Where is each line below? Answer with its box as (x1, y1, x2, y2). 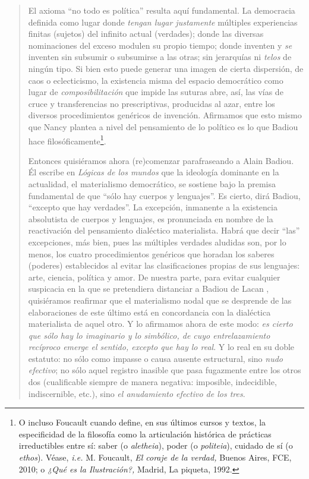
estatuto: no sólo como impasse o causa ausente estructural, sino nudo (28, 352, 283, 364)
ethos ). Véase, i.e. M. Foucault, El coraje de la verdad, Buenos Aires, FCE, (18, 451, 292, 464)
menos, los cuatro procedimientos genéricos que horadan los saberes (28, 247, 275, 260)
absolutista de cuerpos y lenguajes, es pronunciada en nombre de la (28, 212, 273, 225)
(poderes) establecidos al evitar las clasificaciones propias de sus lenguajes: (28, 259, 300, 272)
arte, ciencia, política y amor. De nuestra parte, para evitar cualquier (28, 270, 280, 283)
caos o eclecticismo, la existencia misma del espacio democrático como (28, 74, 283, 86)
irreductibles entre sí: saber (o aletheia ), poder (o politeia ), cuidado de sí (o (18, 439, 293, 452)
